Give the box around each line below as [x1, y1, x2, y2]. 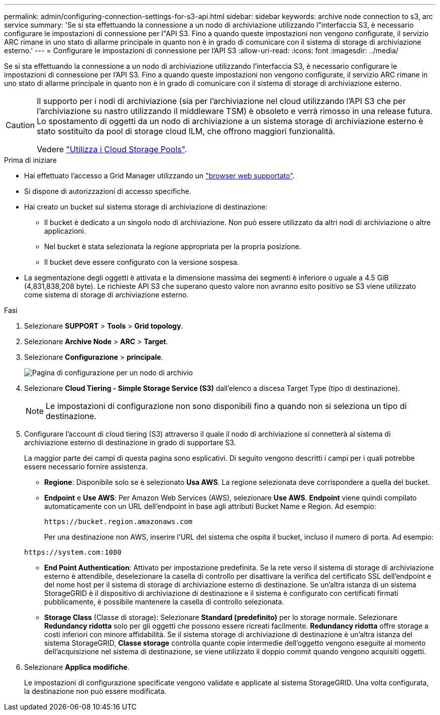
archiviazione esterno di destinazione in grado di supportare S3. [24, 438, 236, 447]
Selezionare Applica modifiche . [24, 663, 130, 671]
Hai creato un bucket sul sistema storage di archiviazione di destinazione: [24, 202, 268, 211]
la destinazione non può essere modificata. [24, 687, 167, 695]
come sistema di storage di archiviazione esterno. [24, 290, 189, 299]
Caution [6, 120, 35, 130]
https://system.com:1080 [24, 548, 122, 556]
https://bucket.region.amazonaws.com [44, 518, 193, 526]
